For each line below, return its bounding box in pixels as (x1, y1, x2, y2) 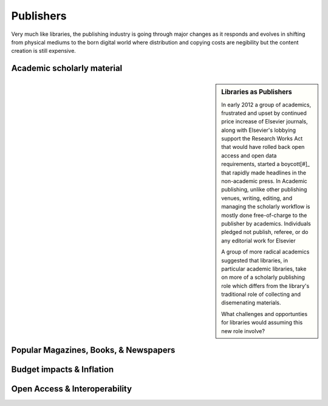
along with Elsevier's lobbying (221, 126, 296, 134)
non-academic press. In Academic (221, 177, 308, 185)
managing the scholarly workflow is (221, 203, 310, 210)
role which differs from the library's (221, 282, 310, 289)
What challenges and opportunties (221, 310, 308, 317)
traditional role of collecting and (221, 291, 301, 298)
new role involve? (221, 327, 265, 334)
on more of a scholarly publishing (221, 274, 305, 281)
